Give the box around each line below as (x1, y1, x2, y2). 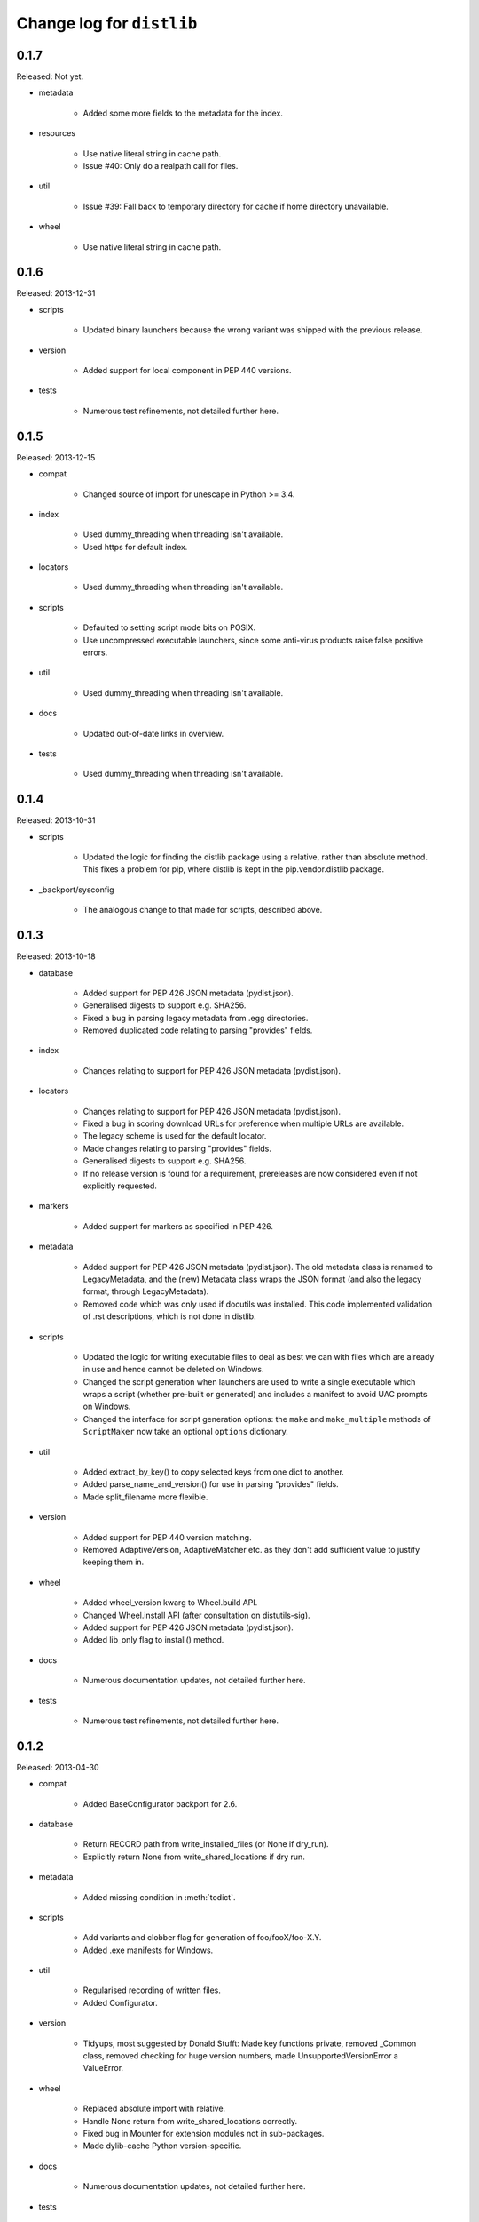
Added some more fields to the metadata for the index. (82, 108, 284, 118)
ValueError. (82, 2063, 124, 2074)
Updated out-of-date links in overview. (82, 728, 224, 739)
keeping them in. (82, 1556, 145, 1568)
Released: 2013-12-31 (16, 288, 96, 299)
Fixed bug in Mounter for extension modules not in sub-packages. (82, 2129, 325, 2138)
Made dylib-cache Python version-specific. (82, 2140, 242, 2151)
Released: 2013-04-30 (16, 1762, 99, 1772)
